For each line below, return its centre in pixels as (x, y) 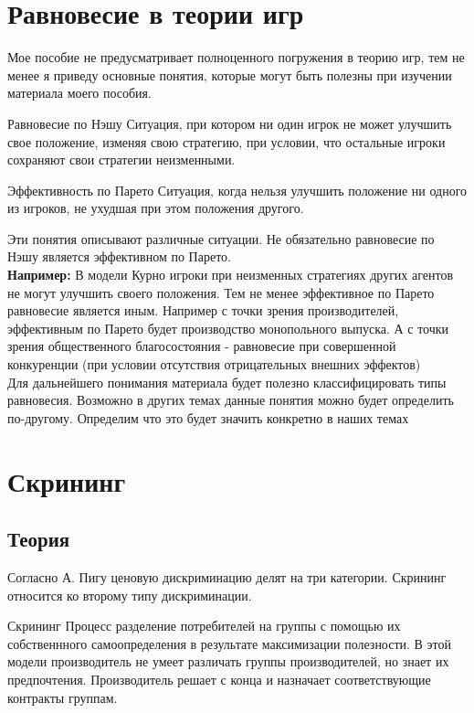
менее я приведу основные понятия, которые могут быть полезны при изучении (230, 74)
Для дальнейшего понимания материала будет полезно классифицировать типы (227, 382)
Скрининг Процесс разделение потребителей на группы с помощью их (204, 626)
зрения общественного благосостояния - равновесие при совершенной (202, 346)
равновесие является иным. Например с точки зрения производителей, (203, 310)
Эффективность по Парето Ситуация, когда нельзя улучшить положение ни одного (237, 190)
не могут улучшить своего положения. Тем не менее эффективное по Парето (221, 292)
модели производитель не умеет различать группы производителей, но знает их (228, 661)
